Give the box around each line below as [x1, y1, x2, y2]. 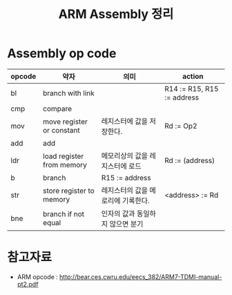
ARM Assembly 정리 [58, 6, 174, 22]
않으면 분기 [109, 219, 144, 229]
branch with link [42, 88, 95, 97]
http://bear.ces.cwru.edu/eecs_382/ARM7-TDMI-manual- [59, 272, 222, 280]
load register [42, 151, 84, 161]
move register [42, 117, 88, 126]
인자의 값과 [101, 209, 136, 218]
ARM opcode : [17, 272, 59, 280]
